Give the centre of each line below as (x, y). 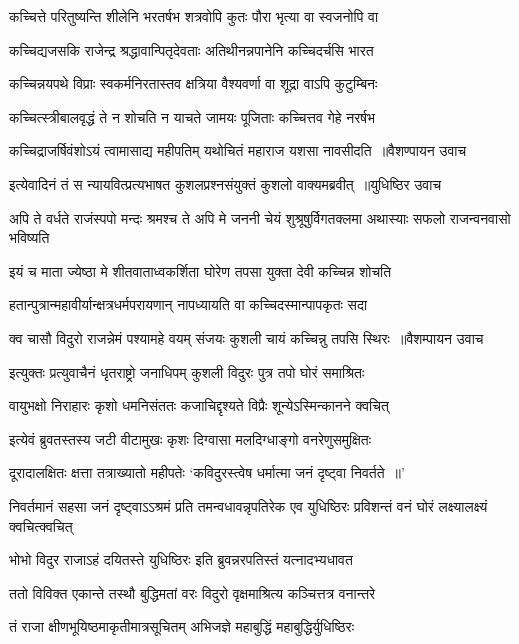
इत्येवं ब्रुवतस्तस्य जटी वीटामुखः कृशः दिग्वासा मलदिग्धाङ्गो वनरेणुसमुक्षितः (190, 438)
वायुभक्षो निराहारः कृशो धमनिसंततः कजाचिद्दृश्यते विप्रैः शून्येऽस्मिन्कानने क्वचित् (199, 405)
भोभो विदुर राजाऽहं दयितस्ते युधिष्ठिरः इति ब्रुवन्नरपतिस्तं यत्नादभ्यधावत (181, 559)
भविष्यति (29, 237)
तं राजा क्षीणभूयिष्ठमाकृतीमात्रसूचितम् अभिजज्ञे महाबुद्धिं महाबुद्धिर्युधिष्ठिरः (181, 626)
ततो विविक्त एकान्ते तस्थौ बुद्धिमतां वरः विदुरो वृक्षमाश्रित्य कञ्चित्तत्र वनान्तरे (192, 592)
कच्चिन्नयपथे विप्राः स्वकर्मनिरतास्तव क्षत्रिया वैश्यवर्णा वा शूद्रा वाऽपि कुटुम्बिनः (193, 83)
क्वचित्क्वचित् (41, 525)
